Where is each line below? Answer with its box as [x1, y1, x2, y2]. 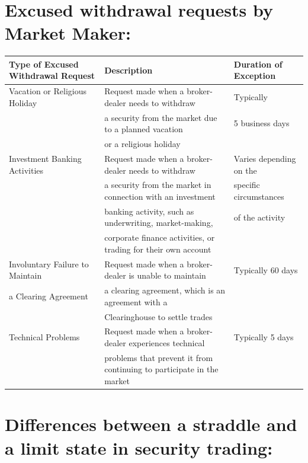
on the [233, 164, 257, 176]
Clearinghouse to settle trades [104, 310, 213, 322]
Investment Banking [9, 152, 82, 164]
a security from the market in [104, 178, 211, 191]
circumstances [233, 190, 284, 202]
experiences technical [129, 337, 205, 349]
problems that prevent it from [104, 351, 213, 363]
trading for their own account [104, 242, 211, 255]
